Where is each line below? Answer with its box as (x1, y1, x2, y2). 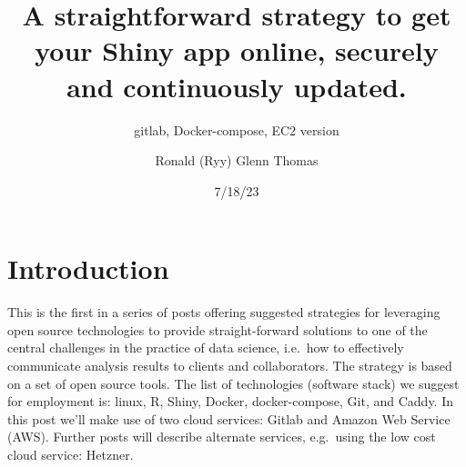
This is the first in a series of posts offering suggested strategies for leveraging (7, 303, 441, 322)
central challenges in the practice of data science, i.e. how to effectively (7, 338, 404, 357)
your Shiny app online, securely (35, 32, 439, 69)
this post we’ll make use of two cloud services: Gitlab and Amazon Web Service (7, 409, 451, 428)
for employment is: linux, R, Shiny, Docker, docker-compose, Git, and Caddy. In (7, 392, 454, 411)
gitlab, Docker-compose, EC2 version (134, 120, 339, 139)
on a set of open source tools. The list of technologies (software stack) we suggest (7, 373, 460, 392)
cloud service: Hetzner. (7, 444, 134, 463)
